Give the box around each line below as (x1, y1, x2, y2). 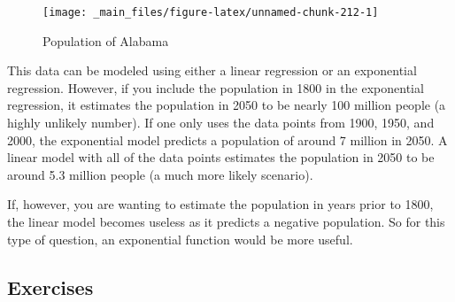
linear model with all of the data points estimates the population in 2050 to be (7, 148, 435, 166)
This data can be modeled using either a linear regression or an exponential (7, 61, 417, 80)
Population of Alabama (42, 31, 169, 50)
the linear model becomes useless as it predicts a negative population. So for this (7, 213, 445, 230)
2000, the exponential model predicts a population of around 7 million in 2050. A (7, 130, 448, 149)
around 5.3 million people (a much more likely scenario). (7, 165, 313, 183)
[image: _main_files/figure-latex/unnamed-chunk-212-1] (42, 6, 379, 19)
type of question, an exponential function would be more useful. (7, 229, 353, 248)
